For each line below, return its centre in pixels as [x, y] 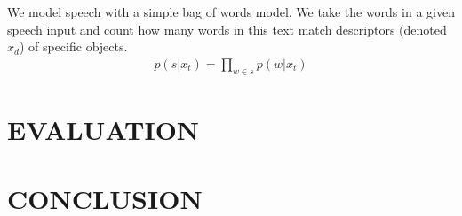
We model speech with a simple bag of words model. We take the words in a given [231, 12]
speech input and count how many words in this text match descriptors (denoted [227, 29]
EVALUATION [104, 129]
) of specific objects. [73, 46]
